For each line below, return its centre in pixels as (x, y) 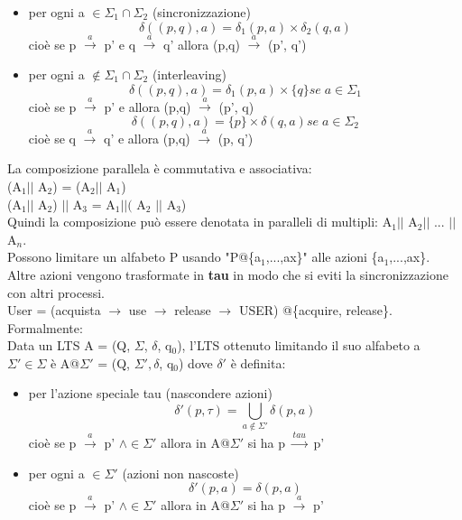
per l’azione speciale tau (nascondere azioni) (150, 393)
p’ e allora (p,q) (148, 106)
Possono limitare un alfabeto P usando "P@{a (134, 257)
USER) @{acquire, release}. (315, 310)
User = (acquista (54, 310)
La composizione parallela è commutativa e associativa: (160, 168)
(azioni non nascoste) (180, 473)
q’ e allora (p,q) (147, 138)
